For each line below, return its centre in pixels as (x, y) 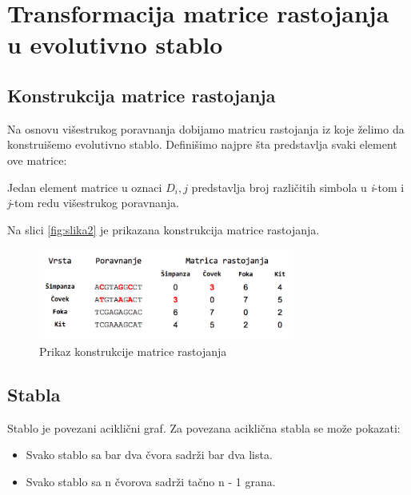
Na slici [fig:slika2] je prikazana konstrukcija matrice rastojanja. (164, 229)
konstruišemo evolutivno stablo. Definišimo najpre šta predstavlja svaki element (202, 144)
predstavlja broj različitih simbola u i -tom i (298, 187)
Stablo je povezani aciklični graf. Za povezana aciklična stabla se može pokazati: (204, 427)
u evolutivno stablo (115, 44)
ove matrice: (37, 160)
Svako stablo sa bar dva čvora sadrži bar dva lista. (149, 455)
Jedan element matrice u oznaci (85, 187)
